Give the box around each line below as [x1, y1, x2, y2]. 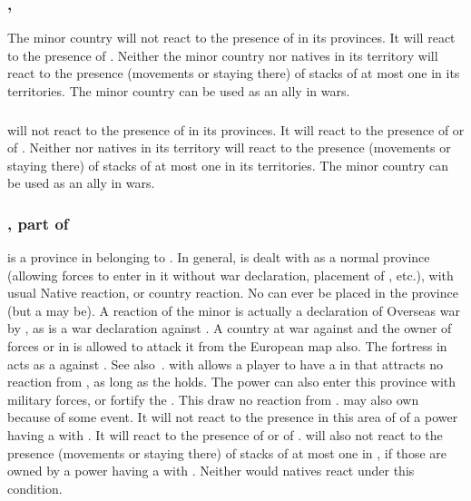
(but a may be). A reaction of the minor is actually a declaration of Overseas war [7, 300, 460, 319]
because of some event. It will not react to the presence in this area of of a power [7, 408, 458, 427]
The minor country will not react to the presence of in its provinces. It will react [7, 28, 456, 47]
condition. [7, 478, 63, 497]
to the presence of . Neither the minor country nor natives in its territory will [7, 45, 438, 64]
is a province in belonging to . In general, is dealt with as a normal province [7, 248, 430, 267]
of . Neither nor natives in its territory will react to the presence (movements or [7, 138, 451, 157]
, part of [7, 211, 69, 234]
